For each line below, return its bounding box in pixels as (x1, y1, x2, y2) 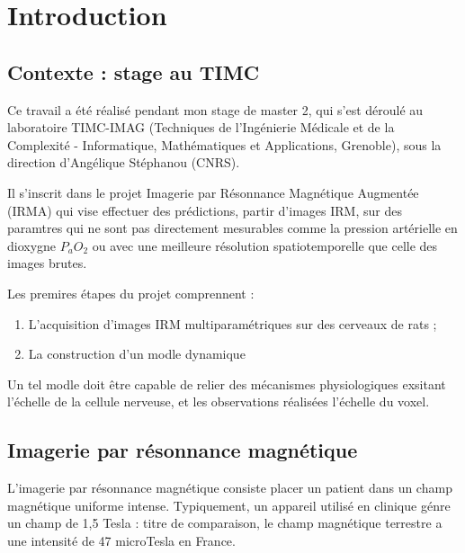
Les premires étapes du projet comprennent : (7, 283, 255, 302)
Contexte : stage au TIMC (7, 58, 260, 85)
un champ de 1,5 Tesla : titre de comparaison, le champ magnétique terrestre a (7, 513, 443, 532)
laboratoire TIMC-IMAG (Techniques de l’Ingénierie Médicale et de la (7, 118, 395, 137)
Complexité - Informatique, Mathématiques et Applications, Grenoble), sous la (7, 135, 442, 154)
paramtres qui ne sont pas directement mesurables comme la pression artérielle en (7, 219, 458, 237)
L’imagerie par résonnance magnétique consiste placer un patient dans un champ (7, 478, 452, 497)
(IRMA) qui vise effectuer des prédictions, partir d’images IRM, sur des (7, 201, 402, 219)
